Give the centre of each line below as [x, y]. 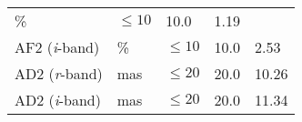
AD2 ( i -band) [58, 100]
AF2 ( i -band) [57, 47]
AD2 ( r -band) [59, 73]
